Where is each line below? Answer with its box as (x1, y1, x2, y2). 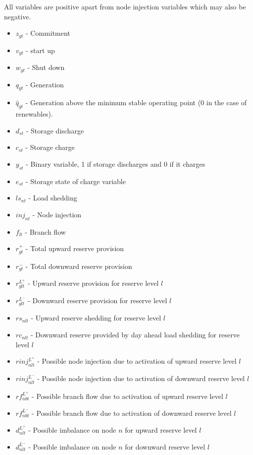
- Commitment (25, 28, 70, 38)
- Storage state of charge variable (25, 176, 126, 186)
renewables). (15, 109, 53, 119)
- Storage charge (25, 142, 75, 152)
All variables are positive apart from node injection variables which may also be (4, 1, 246, 11)
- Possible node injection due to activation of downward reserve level (37, 373, 245, 384)
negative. (4, 11, 31, 21)
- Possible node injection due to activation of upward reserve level (37, 356, 237, 366)
